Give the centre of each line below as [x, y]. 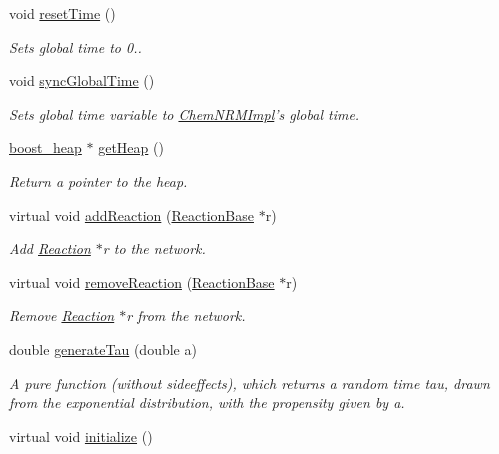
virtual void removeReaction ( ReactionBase [142, 281]
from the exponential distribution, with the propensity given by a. [207, 402]
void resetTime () [62, 13]
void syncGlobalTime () [82, 80]
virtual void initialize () [81, 435]
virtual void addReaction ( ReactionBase [131, 214]
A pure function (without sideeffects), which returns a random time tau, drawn [249, 382]
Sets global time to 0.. [75, 46]
